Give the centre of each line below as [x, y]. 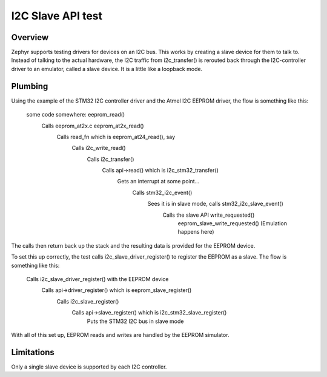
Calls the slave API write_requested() [209, 215]
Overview [30, 37]
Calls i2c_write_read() [99, 148]
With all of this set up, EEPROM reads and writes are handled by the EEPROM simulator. [120, 335]
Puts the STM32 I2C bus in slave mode [135, 321]
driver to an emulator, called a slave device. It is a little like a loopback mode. [107, 69]
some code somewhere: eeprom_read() [76, 115]
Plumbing [30, 86]
